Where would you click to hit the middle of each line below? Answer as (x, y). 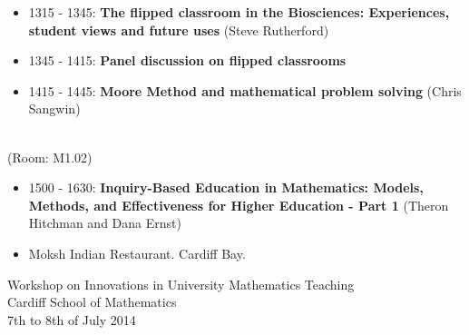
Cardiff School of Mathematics (92, 302)
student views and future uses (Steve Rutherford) (179, 30)
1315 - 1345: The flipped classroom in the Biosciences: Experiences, (239, 12)
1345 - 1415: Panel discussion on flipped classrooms (187, 60)
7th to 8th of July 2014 (72, 319)
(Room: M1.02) (50, 157)
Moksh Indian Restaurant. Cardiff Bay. (137, 253)
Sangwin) (54, 108)
